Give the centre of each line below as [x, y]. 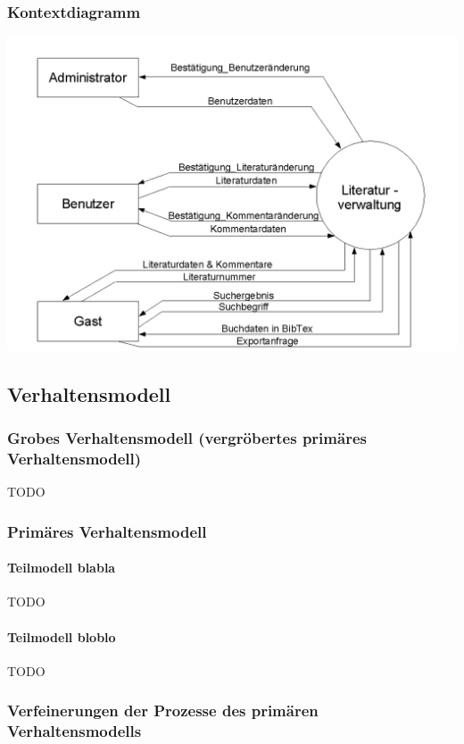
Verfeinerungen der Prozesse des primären [163, 711]
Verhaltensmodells [75, 731]
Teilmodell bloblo [62, 636]
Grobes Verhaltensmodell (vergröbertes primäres [187, 437]
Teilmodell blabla [62, 568]
